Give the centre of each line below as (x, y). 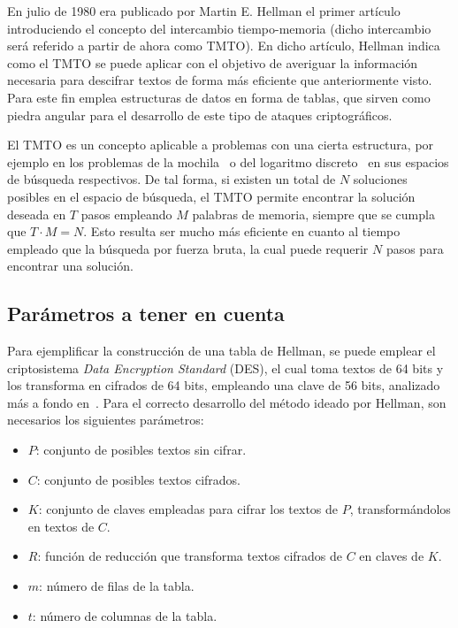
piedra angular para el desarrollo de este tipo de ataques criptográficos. (200, 115)
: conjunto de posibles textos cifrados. (138, 479)
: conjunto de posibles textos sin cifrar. (141, 450)
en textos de (61, 526)
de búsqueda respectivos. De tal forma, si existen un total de (172, 179)
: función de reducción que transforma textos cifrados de (190, 556)
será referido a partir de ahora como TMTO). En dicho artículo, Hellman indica (224, 46)
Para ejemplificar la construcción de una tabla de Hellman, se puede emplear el (221, 351)
